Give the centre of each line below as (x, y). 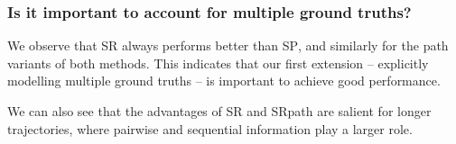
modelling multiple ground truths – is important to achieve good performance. (224, 81)
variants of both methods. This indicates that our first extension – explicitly (218, 63)
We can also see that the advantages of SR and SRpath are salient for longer (219, 111)
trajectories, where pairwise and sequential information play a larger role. (210, 128)
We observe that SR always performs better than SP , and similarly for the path (228, 45)
